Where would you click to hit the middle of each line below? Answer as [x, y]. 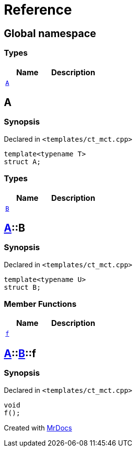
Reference [38, 10]
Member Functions [40, 304]
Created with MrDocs [38, 428]
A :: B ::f [20, 353]
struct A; [22, 161]
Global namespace [50, 33]
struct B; [22, 287]
